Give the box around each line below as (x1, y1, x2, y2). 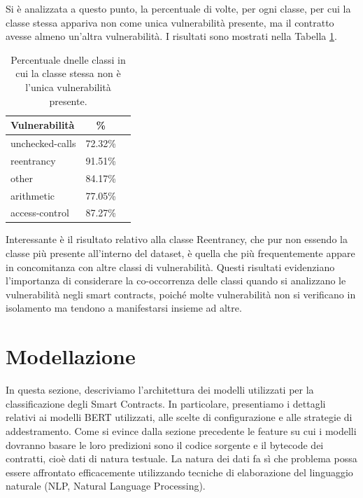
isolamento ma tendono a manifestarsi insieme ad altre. (6, 300, 242, 315)
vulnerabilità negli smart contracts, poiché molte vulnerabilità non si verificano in (6, 286, 356, 301)
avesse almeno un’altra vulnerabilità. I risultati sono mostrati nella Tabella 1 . (6, 29, 337, 43)
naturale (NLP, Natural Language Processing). (6, 478, 206, 493)
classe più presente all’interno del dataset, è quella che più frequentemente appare (6, 246, 355, 261)
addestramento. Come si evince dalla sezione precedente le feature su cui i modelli (6, 423, 357, 438)
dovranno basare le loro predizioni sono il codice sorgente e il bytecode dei (6, 437, 324, 452)
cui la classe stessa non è (15, 66, 121, 81)
